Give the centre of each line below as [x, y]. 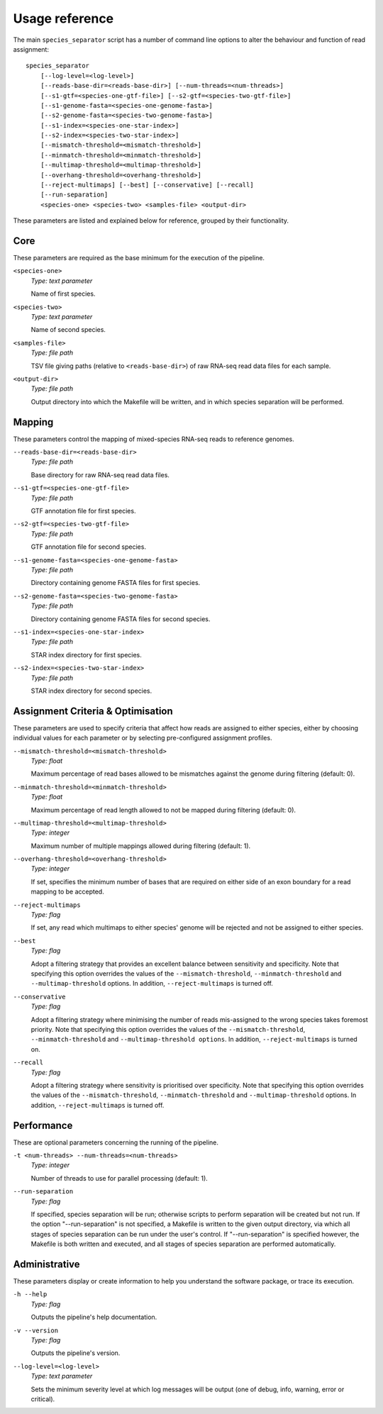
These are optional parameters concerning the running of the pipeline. [116, 1142]
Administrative [47, 1264]
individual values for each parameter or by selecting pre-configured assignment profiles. [143, 738]
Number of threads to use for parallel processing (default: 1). [120, 1178]
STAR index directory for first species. [86, 655]
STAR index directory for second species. [91, 691]
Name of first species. [63, 294]
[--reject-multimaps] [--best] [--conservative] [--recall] [147, 185]
